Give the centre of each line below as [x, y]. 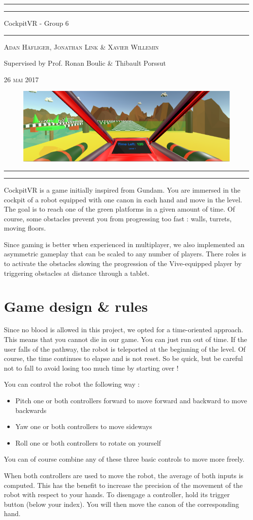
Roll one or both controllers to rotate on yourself [88, 442]
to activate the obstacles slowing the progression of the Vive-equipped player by [123, 263]
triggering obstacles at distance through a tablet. [77, 273]
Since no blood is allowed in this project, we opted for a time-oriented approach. [124, 330]
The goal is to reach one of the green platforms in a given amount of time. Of [119, 209]
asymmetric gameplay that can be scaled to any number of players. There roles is [125, 254]
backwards [31, 410]
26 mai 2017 [21, 79]
